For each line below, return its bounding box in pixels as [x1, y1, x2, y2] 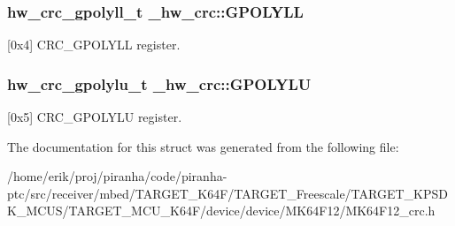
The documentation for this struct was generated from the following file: [7, 137, 399, 155]
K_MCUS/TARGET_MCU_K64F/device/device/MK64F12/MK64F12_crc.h [7, 201, 436, 220]
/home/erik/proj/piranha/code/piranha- [7, 167, 227, 185]
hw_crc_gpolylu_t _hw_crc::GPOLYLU [7, 72, 312, 94]
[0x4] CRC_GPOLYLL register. [7, 35, 181, 54]
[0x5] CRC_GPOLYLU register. [7, 108, 182, 126]
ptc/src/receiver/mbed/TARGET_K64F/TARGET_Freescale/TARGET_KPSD [7, 184, 448, 202]
